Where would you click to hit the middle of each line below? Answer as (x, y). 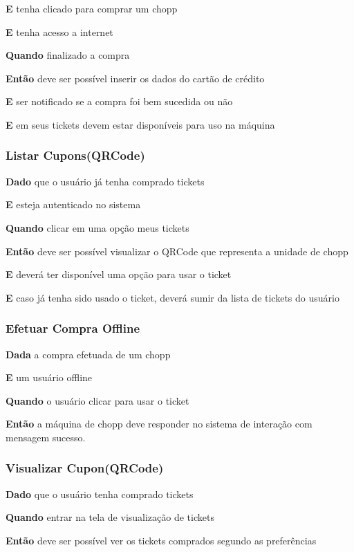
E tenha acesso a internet (59, 31)
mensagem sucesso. (46, 437)
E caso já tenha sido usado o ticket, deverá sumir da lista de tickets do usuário (173, 297)
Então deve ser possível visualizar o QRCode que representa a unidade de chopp (177, 251)
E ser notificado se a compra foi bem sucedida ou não (119, 101)
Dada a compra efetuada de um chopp (88, 354)
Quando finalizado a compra (68, 55)
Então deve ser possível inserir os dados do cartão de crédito (135, 78)
